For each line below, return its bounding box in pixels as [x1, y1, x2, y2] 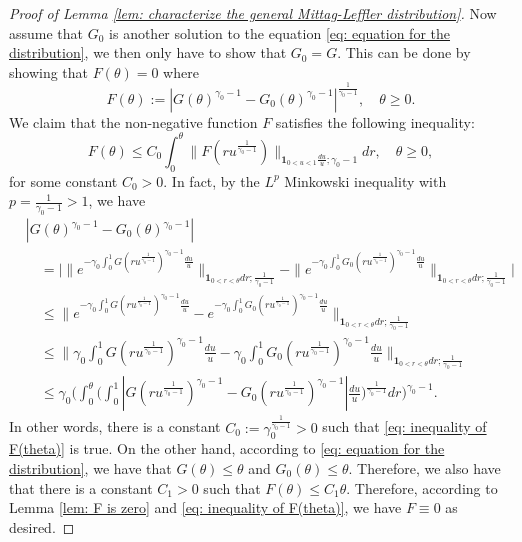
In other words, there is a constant [9, 416, 221, 437]
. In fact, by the [163, 170, 260, 191]
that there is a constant [9, 477, 153, 498]
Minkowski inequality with [284, 170, 447, 191]
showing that [9, 61, 89, 82]
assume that [9, 22, 84, 43]
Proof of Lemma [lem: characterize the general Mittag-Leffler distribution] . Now [9, 3, 497, 23]
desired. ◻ [9, 516, 75, 537]
